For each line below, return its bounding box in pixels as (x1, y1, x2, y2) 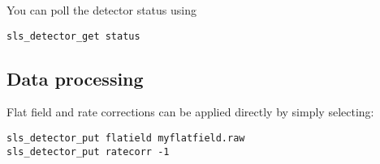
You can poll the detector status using (6, 2, 196, 18)
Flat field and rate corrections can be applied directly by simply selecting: (6, 103, 374, 120)
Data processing (6, 65, 144, 90)
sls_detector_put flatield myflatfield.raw (6, 132, 245, 145)
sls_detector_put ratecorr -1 (6, 145, 170, 158)
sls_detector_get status (6, 30, 140, 42)
